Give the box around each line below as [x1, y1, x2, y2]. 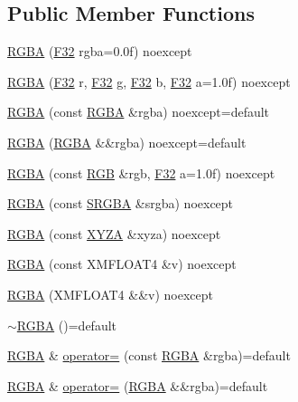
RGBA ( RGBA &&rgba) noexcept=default [7, 132, 247, 151]
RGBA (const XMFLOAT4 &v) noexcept [7, 254, 237, 273]
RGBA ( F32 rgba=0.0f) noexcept [7, 42, 192, 61]
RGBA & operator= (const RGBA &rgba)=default [7, 346, 291, 365]
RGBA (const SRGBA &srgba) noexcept [7, 194, 234, 213]
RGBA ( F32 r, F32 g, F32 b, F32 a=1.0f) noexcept [7, 72, 291, 91]
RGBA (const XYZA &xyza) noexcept [7, 224, 221, 243]
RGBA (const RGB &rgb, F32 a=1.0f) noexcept [7, 163, 275, 182]
